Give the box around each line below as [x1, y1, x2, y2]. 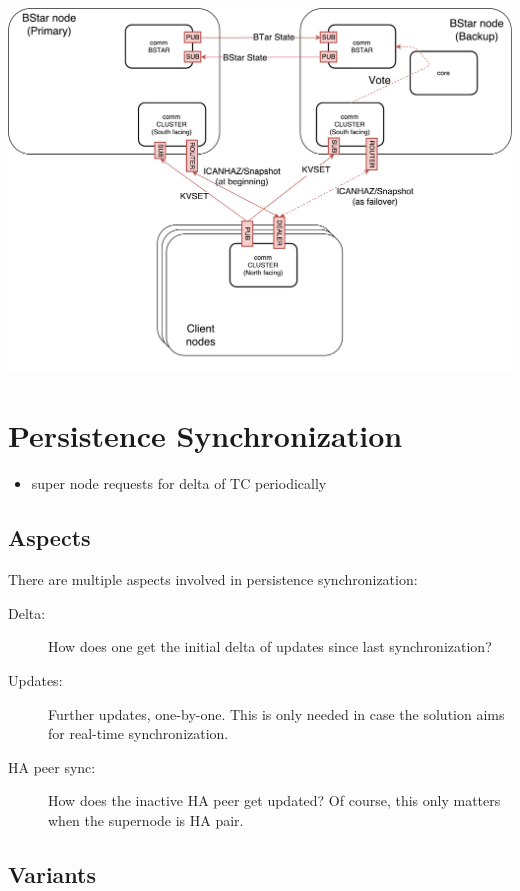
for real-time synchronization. [48, 723, 229, 744]
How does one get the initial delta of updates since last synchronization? [48, 636, 492, 657]
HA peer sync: [8, 756, 96, 777]
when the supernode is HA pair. [48, 809, 244, 830]
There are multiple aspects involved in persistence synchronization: [8, 569, 418, 590]
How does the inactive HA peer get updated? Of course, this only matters [48, 790, 501, 811]
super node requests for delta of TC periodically [31, 473, 327, 494]
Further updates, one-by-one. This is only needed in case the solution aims [48, 703, 505, 724]
